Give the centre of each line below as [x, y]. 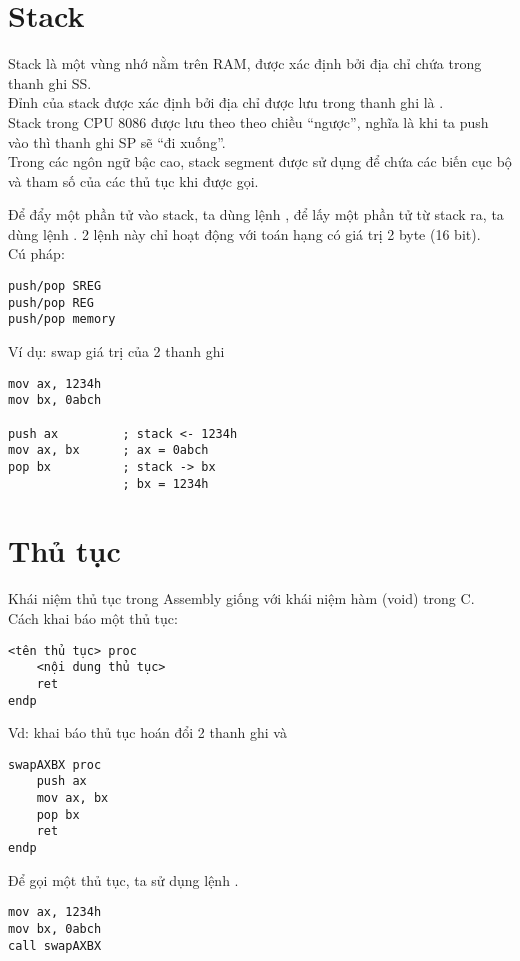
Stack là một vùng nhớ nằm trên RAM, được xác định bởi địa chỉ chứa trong [245, 63]
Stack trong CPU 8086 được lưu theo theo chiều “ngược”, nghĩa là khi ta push [248, 121]
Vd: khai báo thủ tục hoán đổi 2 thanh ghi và [147, 732]
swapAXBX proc [55, 764]
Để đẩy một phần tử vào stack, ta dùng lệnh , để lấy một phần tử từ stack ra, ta [256, 214]
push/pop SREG [55, 286]
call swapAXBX [55, 945]
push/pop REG [51, 302]
